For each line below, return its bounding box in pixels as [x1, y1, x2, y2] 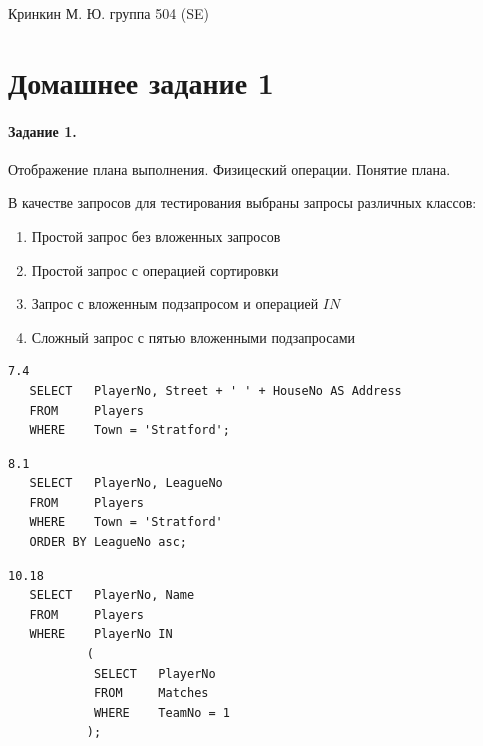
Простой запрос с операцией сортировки [31, 259, 279, 280]
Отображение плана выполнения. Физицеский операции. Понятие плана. [8, 158, 451, 179]
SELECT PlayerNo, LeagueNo [29, 476, 223, 491]
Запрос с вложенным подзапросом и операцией [31, 293, 319, 314]
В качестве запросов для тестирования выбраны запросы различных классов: [8, 192, 477, 213]
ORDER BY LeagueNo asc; [29, 535, 187, 550]
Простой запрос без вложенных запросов [31, 225, 281, 246]
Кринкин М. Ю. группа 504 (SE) [8, 3, 210, 23]
